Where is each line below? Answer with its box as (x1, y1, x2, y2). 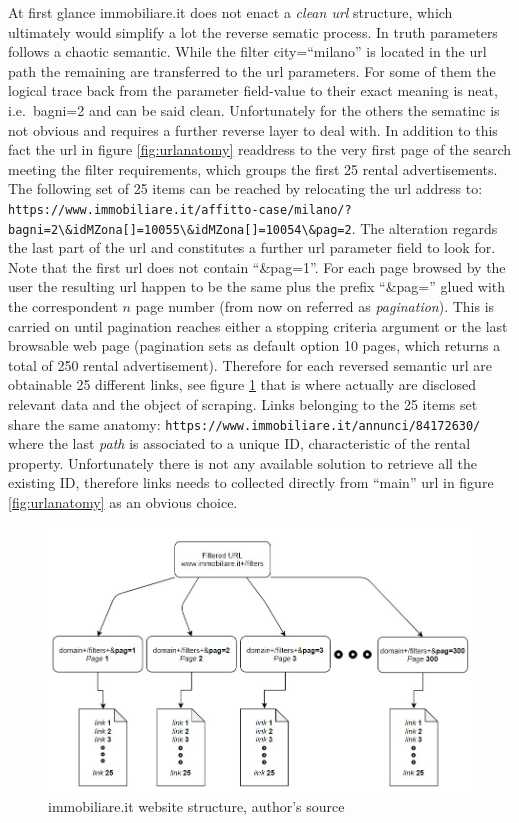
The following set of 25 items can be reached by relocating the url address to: (8, 178, 483, 199)
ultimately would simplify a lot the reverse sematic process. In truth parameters (8, 21, 498, 42)
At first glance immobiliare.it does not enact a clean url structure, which (8, 2, 453, 22)
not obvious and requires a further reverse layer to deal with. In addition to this (8, 119, 498, 140)
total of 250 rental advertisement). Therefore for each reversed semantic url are (8, 354, 492, 375)
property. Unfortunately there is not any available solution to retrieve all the (8, 452, 478, 473)
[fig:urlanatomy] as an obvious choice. (8, 492, 238, 513)
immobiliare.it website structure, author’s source (48, 795, 345, 816)
